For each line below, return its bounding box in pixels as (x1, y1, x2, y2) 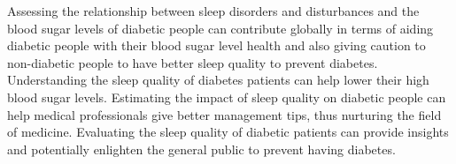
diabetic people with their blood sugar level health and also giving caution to (7, 36, 426, 55)
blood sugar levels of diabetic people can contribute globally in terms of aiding (7, 19, 434, 37)
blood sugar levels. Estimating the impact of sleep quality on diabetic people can (7, 87, 446, 106)
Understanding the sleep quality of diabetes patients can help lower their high (7, 71, 429, 89)
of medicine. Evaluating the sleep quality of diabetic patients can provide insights (7, 123, 449, 141)
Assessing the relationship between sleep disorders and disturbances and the (7, 2, 420, 19)
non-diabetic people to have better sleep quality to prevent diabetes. (7, 53, 378, 71)
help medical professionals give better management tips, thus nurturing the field (7, 105, 442, 123)
